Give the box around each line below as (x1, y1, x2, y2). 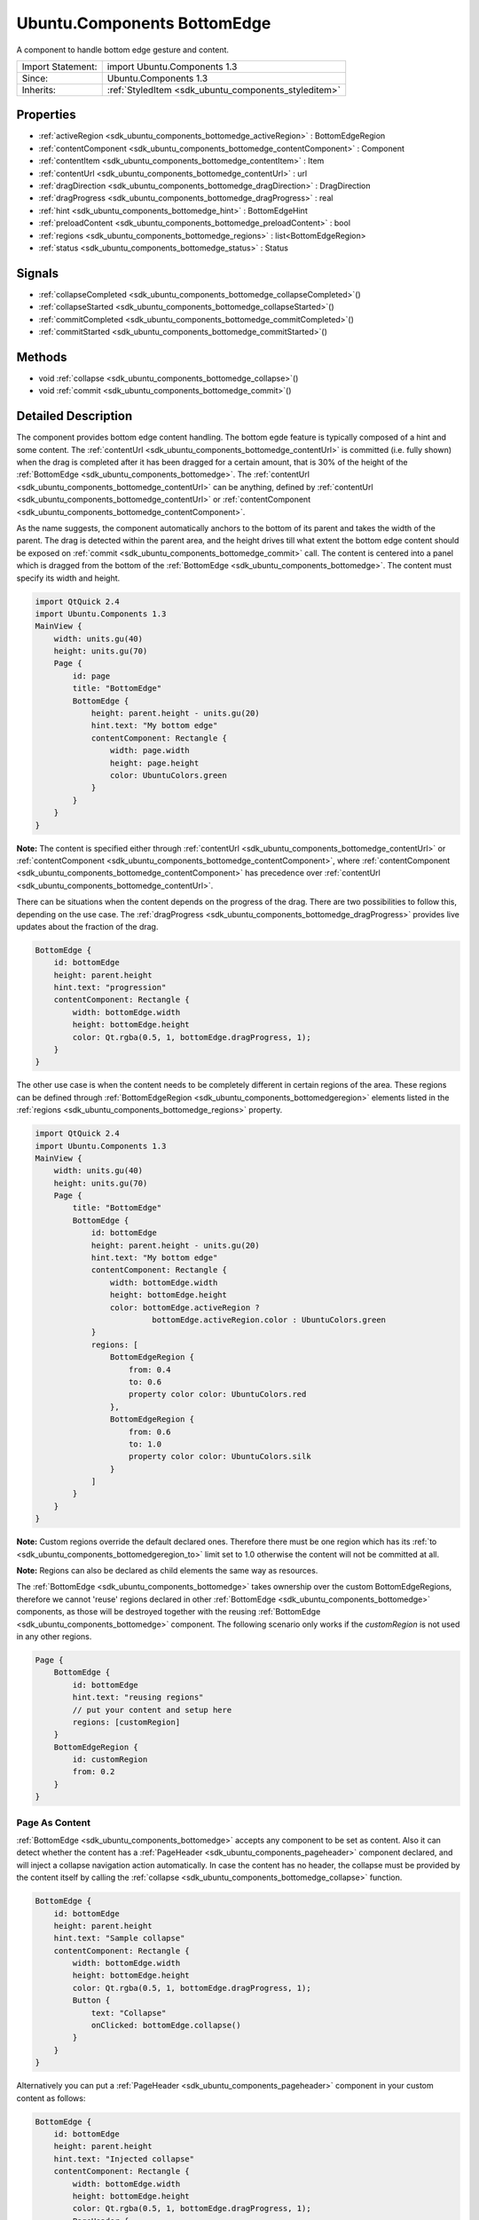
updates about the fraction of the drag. (16, 921, 159, 932)
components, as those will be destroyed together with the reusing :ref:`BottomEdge (16, 1606, 321, 1617)
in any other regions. (16, 1630, 92, 1642)
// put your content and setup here (72, 1705, 232, 1715)
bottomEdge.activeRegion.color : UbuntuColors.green (152, 1315, 386, 1325)
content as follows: (16, 2092, 86, 2104)
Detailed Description (16, 408, 133, 424)
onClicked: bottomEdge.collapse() (90, 2020, 241, 2031)
